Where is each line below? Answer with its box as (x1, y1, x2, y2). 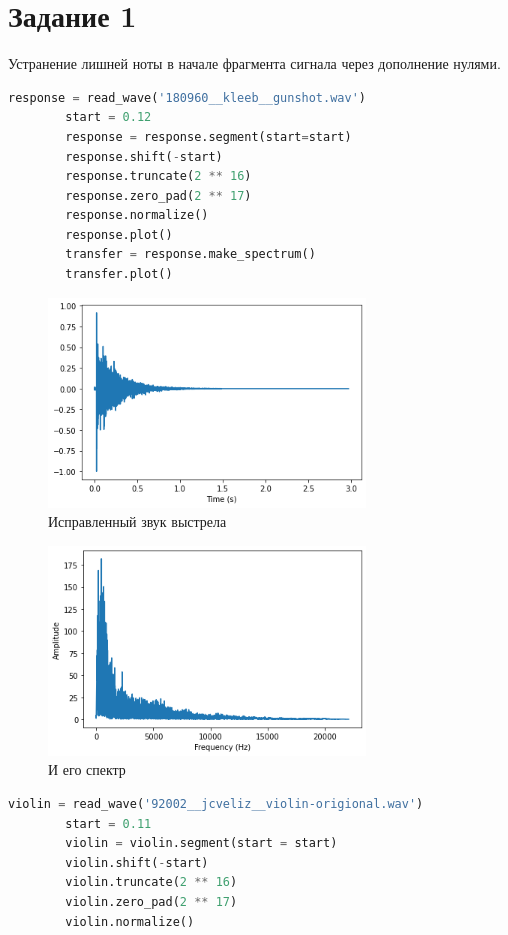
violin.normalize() (65, 914, 195, 929)
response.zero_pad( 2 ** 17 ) (65, 188, 252, 203)
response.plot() (65, 227, 173, 242)
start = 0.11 (65, 816, 152, 831)
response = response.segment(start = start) (65, 129, 352, 144)
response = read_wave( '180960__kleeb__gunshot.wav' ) (8, 90, 366, 105)
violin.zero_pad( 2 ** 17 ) (65, 895, 238, 909)
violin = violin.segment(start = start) (65, 836, 338, 851)
